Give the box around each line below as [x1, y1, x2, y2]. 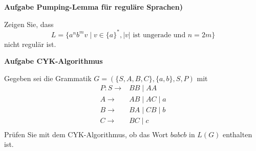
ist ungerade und [133, 31, 186, 39]
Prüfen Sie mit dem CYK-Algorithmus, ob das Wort [4, 129, 168, 139]
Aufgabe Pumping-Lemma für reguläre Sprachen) [4, 2, 183, 12]
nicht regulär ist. [4, 38, 56, 49]
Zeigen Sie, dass [4, 18, 54, 29]
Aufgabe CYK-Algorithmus [4, 56, 103, 66]
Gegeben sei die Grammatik [4, 72, 92, 83]
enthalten [223, 129, 252, 139]
